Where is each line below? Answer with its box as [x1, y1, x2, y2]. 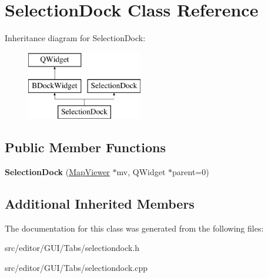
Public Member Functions [5, 138, 166, 156]
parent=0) [172, 165, 209, 177]
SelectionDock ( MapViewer [5, 165, 110, 177]
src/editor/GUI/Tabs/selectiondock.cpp [5, 261, 148, 273]
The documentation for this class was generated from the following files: [5, 222, 264, 234]
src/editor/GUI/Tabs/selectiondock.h [5, 242, 140, 254]
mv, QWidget [116, 165, 166, 177]
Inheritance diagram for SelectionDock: [5, 32, 146, 44]
